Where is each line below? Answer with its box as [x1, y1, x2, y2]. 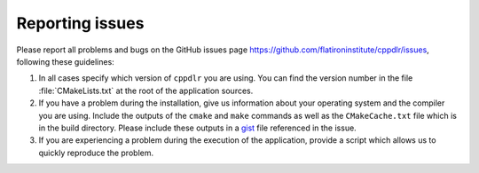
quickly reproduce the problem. [38, 147, 154, 158]
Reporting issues [16, 13, 145, 33]
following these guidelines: [16, 56, 114, 67]
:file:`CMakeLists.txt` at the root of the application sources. [38, 85, 254, 96]
